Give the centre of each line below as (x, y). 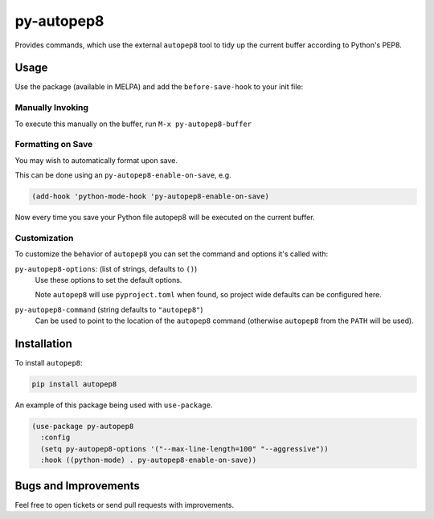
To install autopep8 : (49, 363)
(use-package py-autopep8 (83, 427)
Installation (43, 344)
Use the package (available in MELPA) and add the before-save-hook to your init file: (159, 87)
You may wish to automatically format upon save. (96, 160)
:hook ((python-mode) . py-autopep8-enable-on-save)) (149, 460)
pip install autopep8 (74, 384)
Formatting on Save (54, 145)
